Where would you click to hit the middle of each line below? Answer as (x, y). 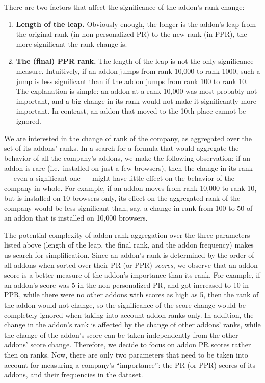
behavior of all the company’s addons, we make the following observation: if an (127, 158)
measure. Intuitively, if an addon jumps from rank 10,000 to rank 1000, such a (138, 71)
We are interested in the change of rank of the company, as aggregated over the (128, 138)
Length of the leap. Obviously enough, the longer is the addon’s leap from (136, 24)
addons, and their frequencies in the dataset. (74, 375)
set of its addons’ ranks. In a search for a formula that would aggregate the (122, 148)
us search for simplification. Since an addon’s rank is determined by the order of (129, 255)
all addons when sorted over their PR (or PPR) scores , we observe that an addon (131, 265)
